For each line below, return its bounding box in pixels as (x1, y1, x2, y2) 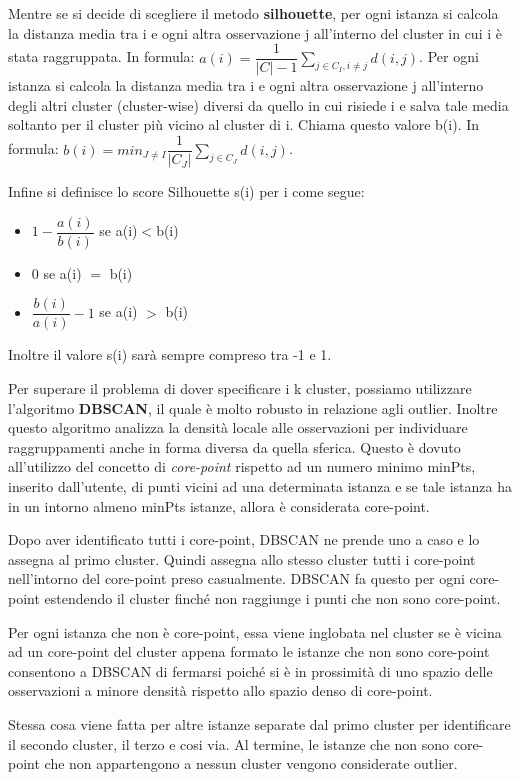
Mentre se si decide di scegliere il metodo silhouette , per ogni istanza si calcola (8, 3, 499, 23)
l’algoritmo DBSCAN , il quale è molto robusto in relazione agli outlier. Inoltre (8, 397, 498, 418)
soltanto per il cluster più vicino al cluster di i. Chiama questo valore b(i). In (8, 114, 480, 135)
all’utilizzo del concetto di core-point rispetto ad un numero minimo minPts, (8, 456, 476, 477)
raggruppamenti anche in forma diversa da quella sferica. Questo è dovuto (8, 436, 461, 457)
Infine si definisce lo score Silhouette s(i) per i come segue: (8, 181, 365, 202)
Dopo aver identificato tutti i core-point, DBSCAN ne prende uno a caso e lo (8, 529, 480, 550)
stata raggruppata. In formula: (8, 46, 195, 67)
